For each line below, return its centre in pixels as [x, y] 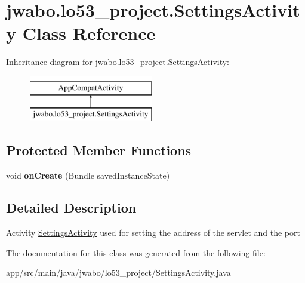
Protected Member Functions [99, 150]
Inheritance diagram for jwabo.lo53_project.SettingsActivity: [118, 62]
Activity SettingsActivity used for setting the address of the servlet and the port [153, 233]
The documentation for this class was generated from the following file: [136, 252]
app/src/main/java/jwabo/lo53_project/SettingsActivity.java [118, 273]
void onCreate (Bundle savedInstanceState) [88, 175]
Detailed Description [71, 207]
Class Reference [89, 33]
